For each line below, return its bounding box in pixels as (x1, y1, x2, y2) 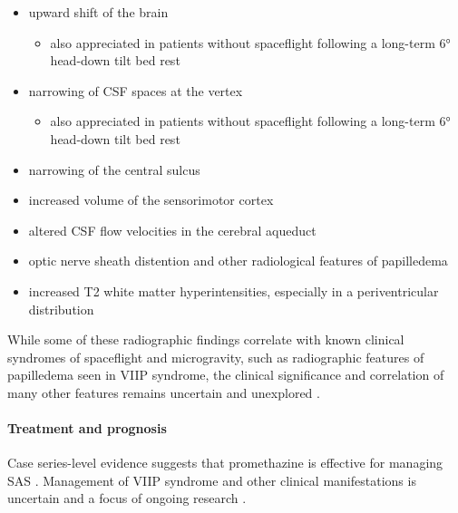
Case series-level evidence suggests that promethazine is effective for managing (7, 453, 443, 472)
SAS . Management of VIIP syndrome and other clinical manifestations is (7, 470, 416, 489)
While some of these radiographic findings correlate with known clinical (7, 330, 404, 349)
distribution (28, 299, 94, 318)
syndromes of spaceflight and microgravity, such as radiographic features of (7, 347, 424, 366)
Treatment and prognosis (7, 419, 167, 438)
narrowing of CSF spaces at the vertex (28, 81, 243, 100)
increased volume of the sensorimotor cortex (28, 190, 274, 209)
